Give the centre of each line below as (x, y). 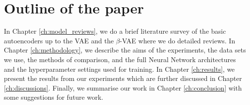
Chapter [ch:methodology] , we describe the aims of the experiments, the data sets (125, 50)
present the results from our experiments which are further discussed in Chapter (123, 78)
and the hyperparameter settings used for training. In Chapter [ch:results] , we (119, 69)
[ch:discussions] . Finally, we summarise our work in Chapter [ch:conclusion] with (123, 87)
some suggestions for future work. (54, 97)
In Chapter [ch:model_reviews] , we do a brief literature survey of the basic (115, 31)
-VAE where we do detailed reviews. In (178, 40)
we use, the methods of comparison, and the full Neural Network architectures (120, 59)
